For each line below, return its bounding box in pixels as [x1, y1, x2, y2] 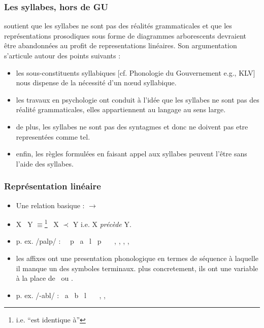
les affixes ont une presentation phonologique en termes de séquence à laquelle [16, 253, 258, 263]
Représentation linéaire [4, 180, 101, 192]
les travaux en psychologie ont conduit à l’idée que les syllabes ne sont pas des [16, 94, 259, 105]
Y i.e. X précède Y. [73, 218, 131, 229]
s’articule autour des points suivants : [4, 50, 121, 60]
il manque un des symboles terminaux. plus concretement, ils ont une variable [16, 263, 258, 273]
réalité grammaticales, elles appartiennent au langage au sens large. [16, 104, 226, 115]
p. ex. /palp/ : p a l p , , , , [16, 236, 129, 246]
